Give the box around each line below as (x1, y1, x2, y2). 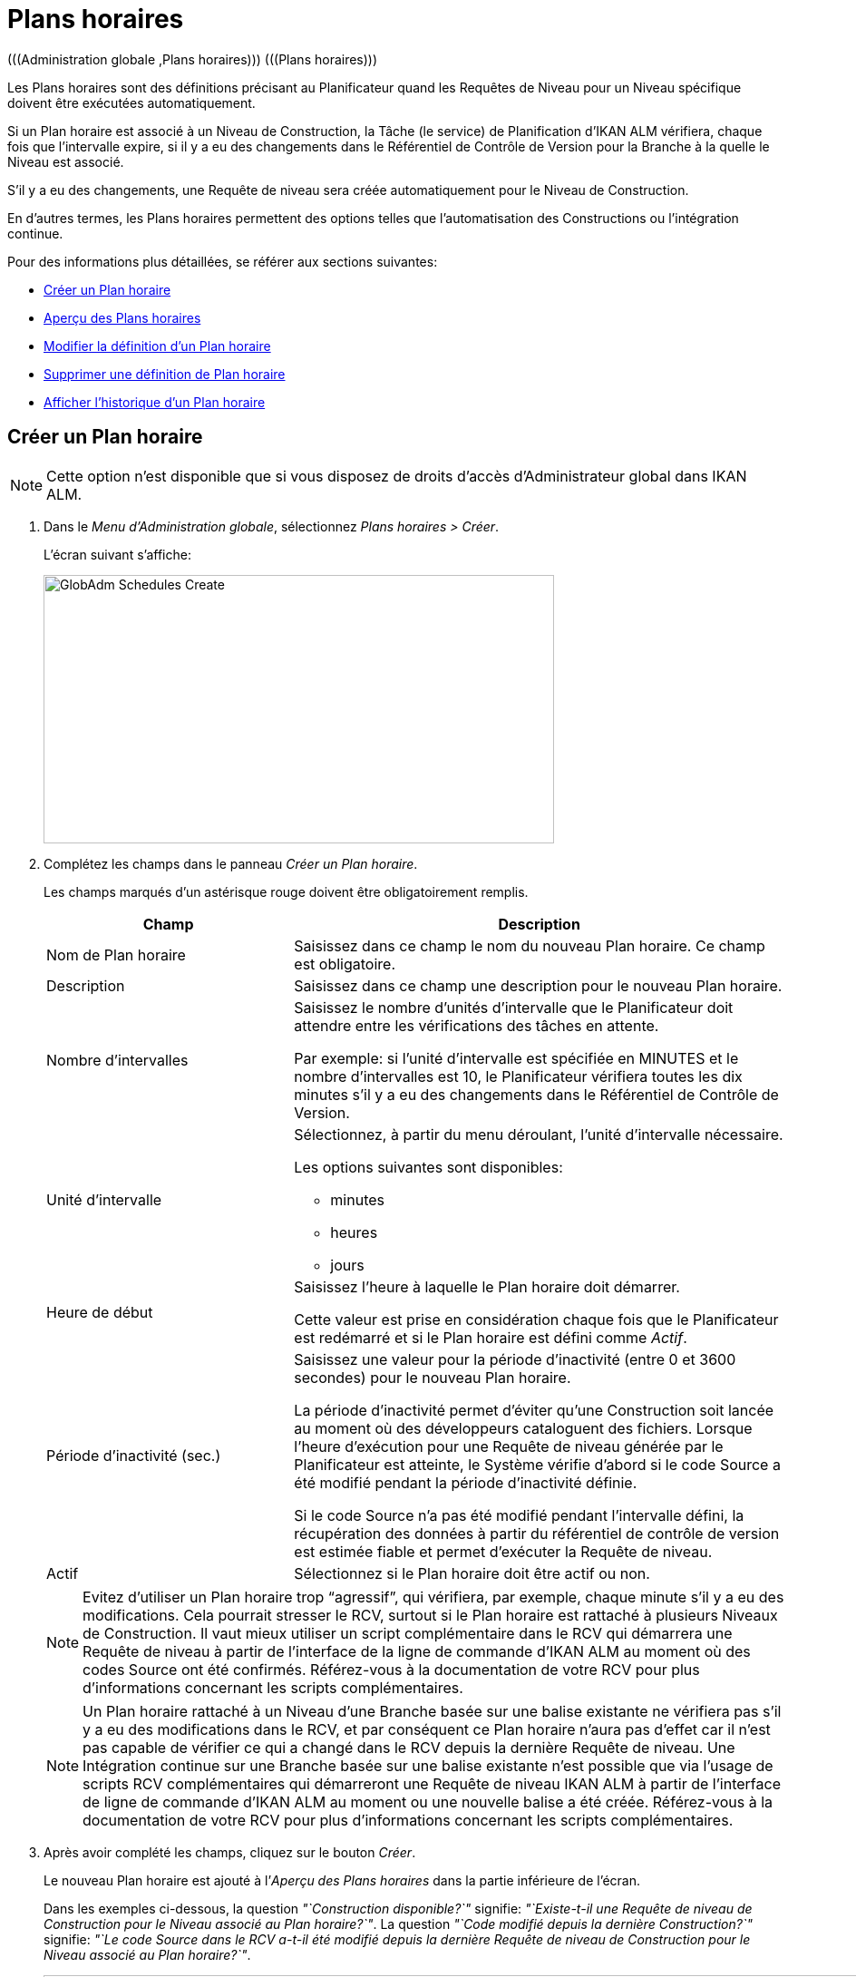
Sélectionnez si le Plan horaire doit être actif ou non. (294, 1563, 650, 1583)
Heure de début (46, 1302, 153, 1321)
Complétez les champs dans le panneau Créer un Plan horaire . (44, 855, 418, 872)
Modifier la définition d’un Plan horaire (44, 337, 271, 354)
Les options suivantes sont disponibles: (294, 1157, 563, 1176)
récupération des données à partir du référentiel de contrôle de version (294, 1524, 780, 1543)
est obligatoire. (294, 954, 396, 973)
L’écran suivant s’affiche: (44, 546, 191, 562)
